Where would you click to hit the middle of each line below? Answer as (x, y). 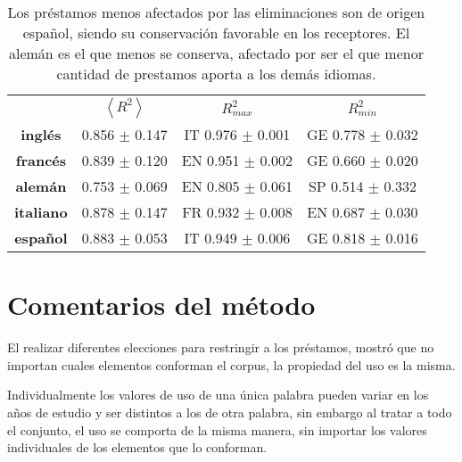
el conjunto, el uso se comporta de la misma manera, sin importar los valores (217, 429)
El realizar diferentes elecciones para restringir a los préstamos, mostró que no (221, 347)
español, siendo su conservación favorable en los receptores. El (216, 33)
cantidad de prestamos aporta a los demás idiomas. (216, 74)
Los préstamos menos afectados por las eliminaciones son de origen (216, 12)
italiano (41, 212)
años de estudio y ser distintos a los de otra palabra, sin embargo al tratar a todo (230, 412)
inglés (41, 134)
